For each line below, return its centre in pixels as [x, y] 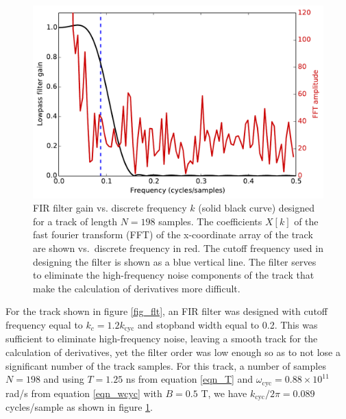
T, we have [224, 393]
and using [64, 379]
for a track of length [75, 221]
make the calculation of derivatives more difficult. [137, 288]
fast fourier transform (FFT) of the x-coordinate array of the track [173, 234]
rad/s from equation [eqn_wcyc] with [84, 393]
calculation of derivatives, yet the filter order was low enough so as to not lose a [173, 352]
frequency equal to [44, 324]
